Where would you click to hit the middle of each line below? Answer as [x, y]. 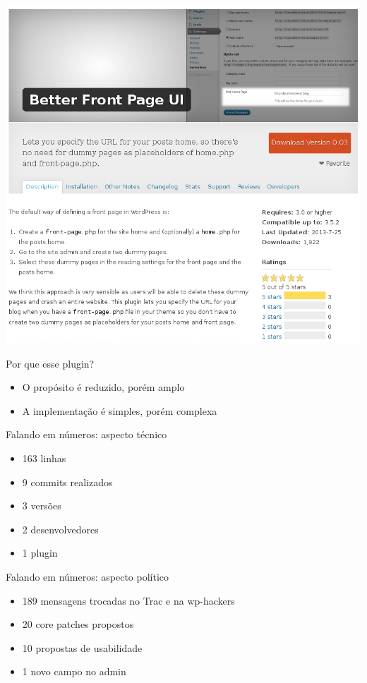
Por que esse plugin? [50, 363]
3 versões [42, 506]
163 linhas [44, 458]
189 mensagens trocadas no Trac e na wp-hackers [128, 600]
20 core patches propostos [78, 624]
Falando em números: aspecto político [87, 576]
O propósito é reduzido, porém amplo [103, 387]
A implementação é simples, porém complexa [120, 410]
